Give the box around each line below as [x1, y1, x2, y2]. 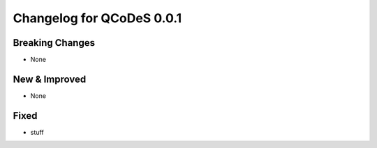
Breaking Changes [13, 37, 96, 49]
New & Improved [13, 73, 87, 85]
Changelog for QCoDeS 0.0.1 [13, 10, 182, 26]
